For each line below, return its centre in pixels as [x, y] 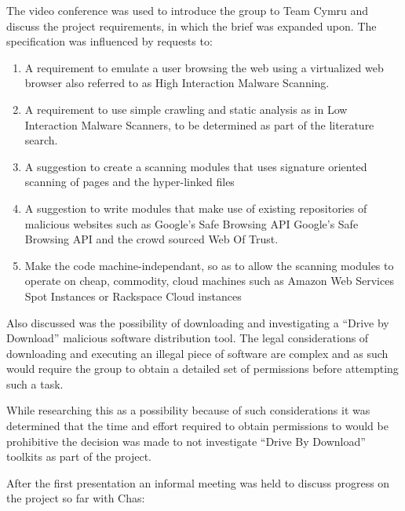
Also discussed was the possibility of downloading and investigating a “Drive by [198, 322]
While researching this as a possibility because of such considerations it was [188, 410]
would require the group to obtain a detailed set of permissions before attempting [202, 369]
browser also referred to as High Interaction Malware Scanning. [177, 83]
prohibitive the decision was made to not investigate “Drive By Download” [186, 441]
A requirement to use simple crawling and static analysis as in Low [186, 109]
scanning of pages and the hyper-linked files [130, 182]
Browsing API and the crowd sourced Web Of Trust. [151, 239]
